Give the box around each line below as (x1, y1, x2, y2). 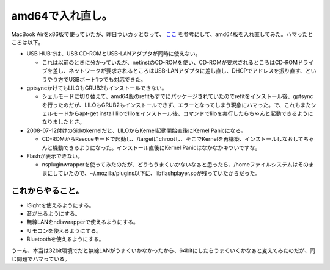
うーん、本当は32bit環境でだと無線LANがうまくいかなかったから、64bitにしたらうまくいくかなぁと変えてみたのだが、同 (11, 247, 316, 254)
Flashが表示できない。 (26, 152, 84, 160)
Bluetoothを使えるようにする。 (26, 235, 105, 243)
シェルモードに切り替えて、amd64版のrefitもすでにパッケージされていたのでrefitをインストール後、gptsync (42, 93, 314, 100)
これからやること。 (11, 185, 84, 196)
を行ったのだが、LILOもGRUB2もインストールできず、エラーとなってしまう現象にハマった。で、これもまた (42, 101, 312, 108)
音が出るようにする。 (26, 210, 81, 218)
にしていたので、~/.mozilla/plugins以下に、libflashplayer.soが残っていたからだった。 (46, 169, 261, 177)
